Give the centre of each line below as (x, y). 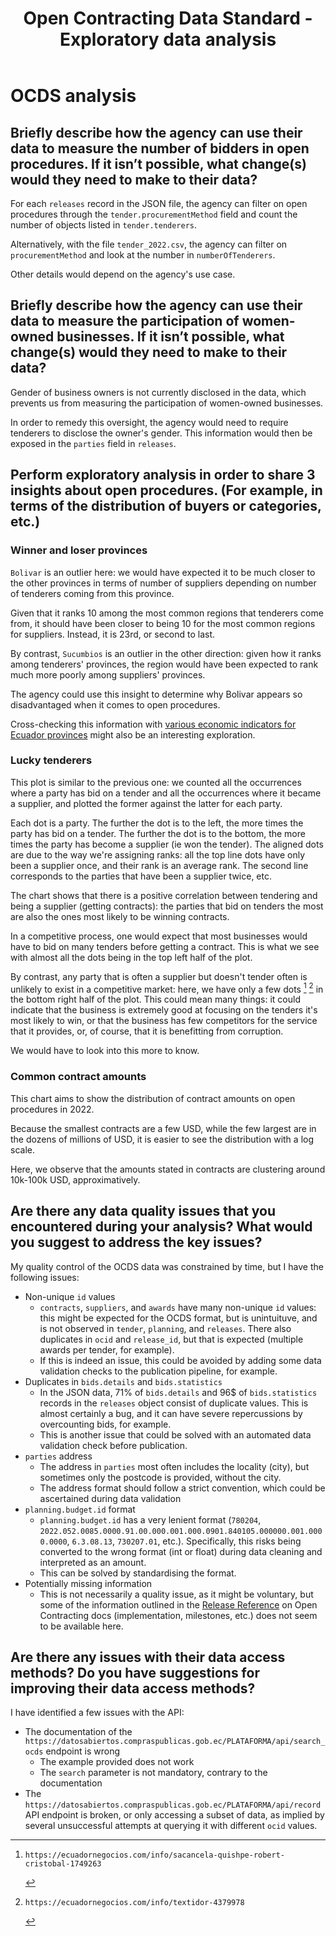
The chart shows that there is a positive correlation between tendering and (164, 895)
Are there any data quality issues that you (143, 1211)
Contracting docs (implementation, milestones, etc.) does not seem (178, 1615)
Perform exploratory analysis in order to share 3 (163, 475)
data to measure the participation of (125, 321)
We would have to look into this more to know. (105, 1051)
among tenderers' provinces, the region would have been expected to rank (164, 664)
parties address (58, 1456)
